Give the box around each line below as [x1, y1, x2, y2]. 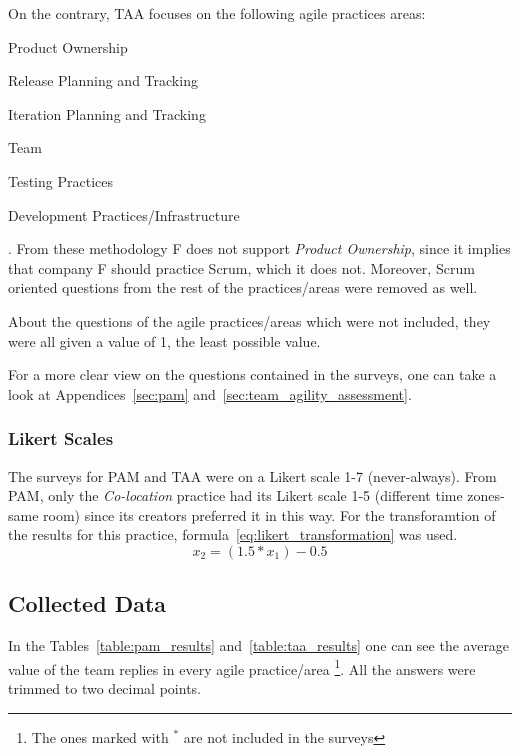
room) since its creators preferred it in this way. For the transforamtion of [43, 504, 496, 525]
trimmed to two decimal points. [8, 677, 201, 698]
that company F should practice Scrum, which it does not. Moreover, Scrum [8, 257, 475, 278]
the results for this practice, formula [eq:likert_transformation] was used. [8, 524, 458, 545]
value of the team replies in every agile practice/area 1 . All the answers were [8, 655, 476, 679]
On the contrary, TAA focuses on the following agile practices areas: [8, 3, 426, 23]
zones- [467, 485, 505, 506]
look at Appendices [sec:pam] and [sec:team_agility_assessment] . [8, 383, 412, 404]
